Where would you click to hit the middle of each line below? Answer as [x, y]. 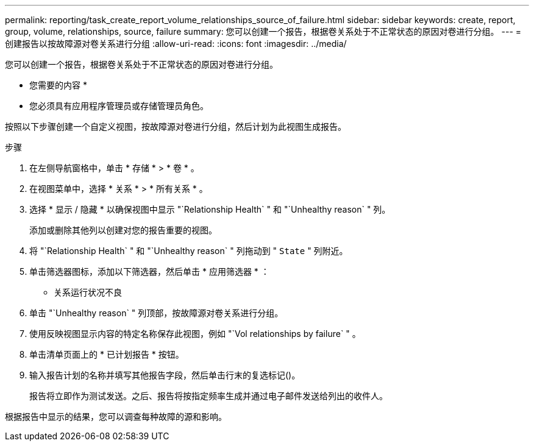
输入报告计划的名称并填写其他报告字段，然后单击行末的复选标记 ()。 [165, 375]
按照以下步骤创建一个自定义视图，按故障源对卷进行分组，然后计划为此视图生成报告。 [176, 126]
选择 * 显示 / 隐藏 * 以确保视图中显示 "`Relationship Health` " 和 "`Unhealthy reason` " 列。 [210, 209]
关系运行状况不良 [88, 292]
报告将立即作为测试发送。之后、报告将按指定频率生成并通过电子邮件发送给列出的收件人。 [208, 396]
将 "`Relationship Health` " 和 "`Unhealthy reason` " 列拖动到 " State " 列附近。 [189, 251]
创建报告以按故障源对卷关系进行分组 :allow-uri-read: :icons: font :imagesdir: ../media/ [176, 44]
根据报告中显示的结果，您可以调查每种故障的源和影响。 [116, 416]
